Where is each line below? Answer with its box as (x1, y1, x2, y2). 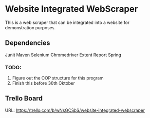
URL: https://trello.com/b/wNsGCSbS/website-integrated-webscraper (5, 107, 145, 113)
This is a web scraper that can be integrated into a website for (5, 20, 130, 25)
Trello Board (5, 94, 43, 103)
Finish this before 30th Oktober (12, 80, 75, 86)
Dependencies (5, 39, 50, 47)
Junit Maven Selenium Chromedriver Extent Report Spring (5, 52, 122, 58)
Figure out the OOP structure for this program (12, 75, 104, 81)
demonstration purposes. (5, 24, 56, 30)
